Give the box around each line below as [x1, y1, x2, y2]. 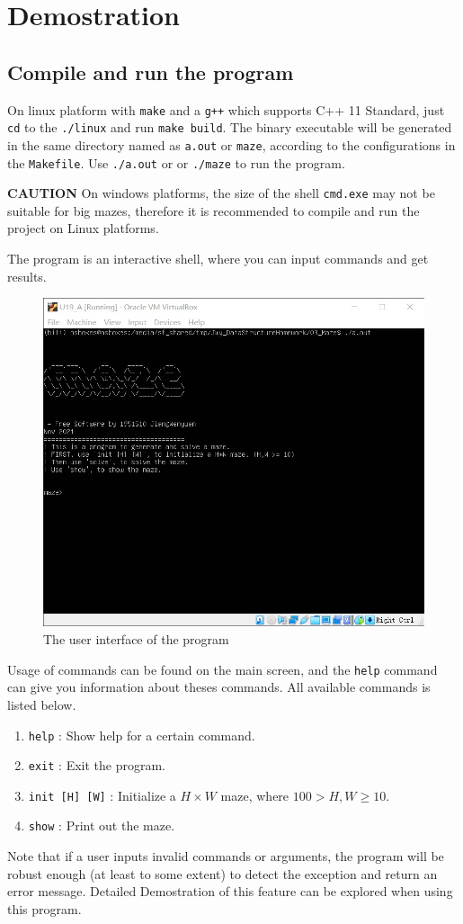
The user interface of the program [43, 630, 229, 649]
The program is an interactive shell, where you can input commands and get [7, 249, 429, 268]
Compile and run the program [7, 58, 294, 85]
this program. [7, 899, 82, 918]
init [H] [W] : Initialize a [28, 785, 176, 804]
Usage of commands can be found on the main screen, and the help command [7, 659, 438, 678]
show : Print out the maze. [28, 816, 175, 835]
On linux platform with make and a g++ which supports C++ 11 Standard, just [7, 100, 445, 119]
